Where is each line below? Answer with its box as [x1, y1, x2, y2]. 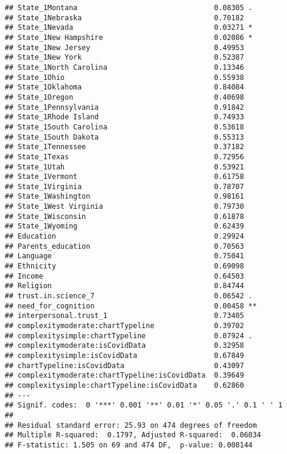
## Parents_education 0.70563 [5, 242, 244, 251]
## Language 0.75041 [5, 252, 244, 261]
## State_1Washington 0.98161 [5, 192, 244, 201]
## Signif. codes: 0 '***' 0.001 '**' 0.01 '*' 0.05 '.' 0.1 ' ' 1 [5, 401, 283, 410]
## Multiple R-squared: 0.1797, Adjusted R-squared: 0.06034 [5, 431, 261, 440]
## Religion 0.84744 [5, 282, 244, 291]
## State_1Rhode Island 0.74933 [5, 113, 244, 122]
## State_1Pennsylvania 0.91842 [5, 103, 244, 112]
